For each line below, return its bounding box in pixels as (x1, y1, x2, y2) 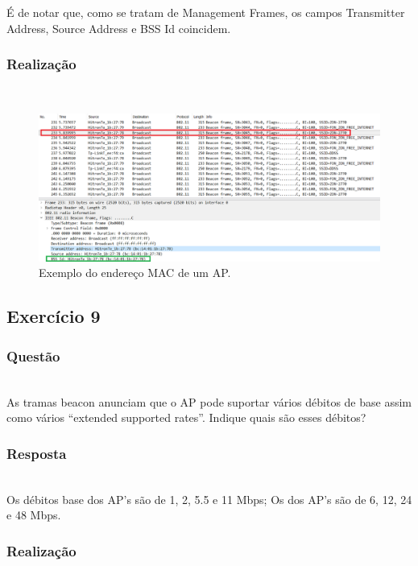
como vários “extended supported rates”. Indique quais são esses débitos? (6, 409, 366, 426)
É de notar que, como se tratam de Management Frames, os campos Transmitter (6, 4, 405, 20)
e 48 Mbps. (6, 506, 61, 523)
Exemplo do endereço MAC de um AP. (39, 264, 231, 281)
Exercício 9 (6, 304, 101, 328)
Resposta (6, 443, 67, 463)
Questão (6, 345, 60, 366)
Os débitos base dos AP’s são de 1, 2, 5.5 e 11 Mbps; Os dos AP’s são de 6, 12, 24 (6, 490, 412, 507)
